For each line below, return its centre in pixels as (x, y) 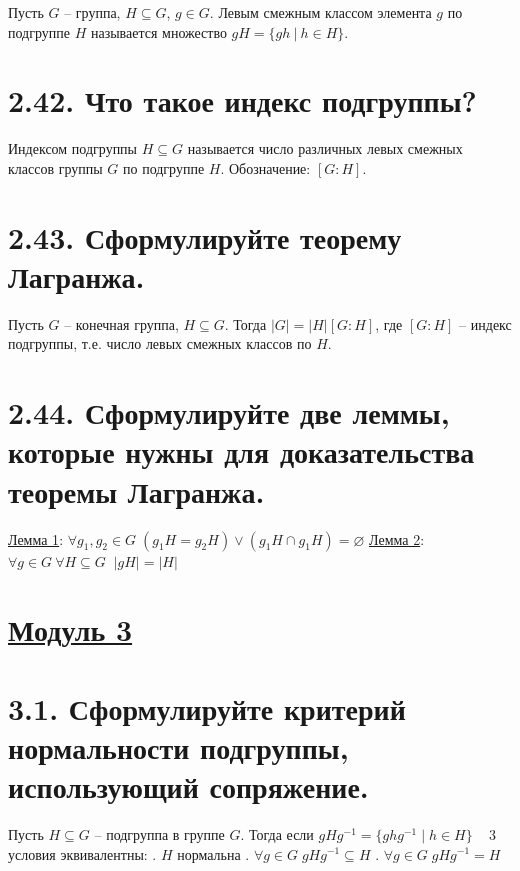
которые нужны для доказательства (241, 451)
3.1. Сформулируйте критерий (207, 707)
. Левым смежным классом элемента (320, 12)
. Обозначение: (265, 167)
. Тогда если (277, 833)
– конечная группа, (121, 323)
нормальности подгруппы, (178, 746)
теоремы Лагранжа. (136, 490)
